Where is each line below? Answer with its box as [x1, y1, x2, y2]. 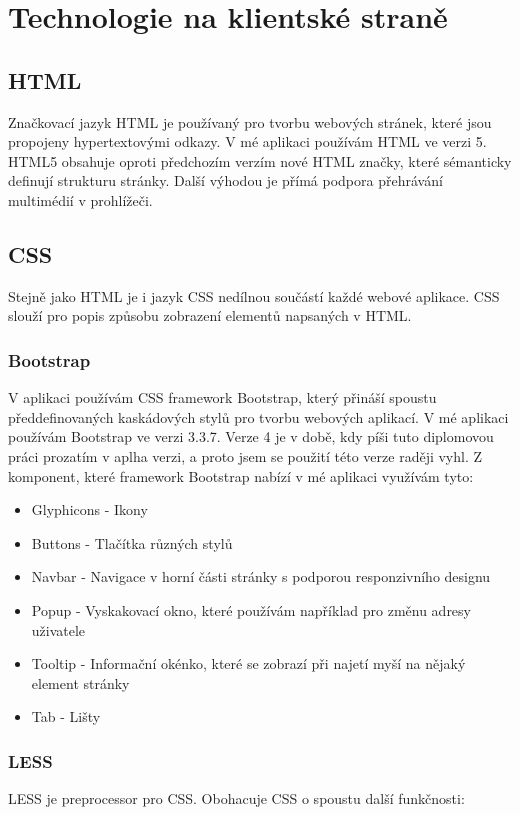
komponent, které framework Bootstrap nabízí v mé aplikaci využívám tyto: [8, 465, 474, 486]
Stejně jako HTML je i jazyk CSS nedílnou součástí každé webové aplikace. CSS [8, 285, 500, 306]
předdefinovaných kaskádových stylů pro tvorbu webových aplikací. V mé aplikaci [8, 406, 509, 427]
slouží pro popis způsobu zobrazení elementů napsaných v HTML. [8, 305, 412, 326]
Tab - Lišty [31, 706, 101, 727]
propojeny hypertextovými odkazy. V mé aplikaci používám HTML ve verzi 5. [8, 131, 487, 152]
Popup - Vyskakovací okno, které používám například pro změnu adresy [31, 599, 471, 620]
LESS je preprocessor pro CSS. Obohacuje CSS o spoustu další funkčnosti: [8, 788, 465, 809]
